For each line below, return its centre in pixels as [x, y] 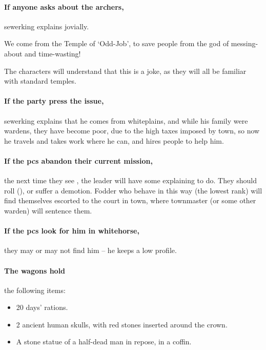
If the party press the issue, [54, 101]
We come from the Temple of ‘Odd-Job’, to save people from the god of [117, 43]
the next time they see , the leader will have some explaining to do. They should [130, 180]
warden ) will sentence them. [48, 210]
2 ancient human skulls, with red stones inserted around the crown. [122, 324]
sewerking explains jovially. [47, 26]
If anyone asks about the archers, [64, 6]
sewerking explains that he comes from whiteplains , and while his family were [126, 120]
